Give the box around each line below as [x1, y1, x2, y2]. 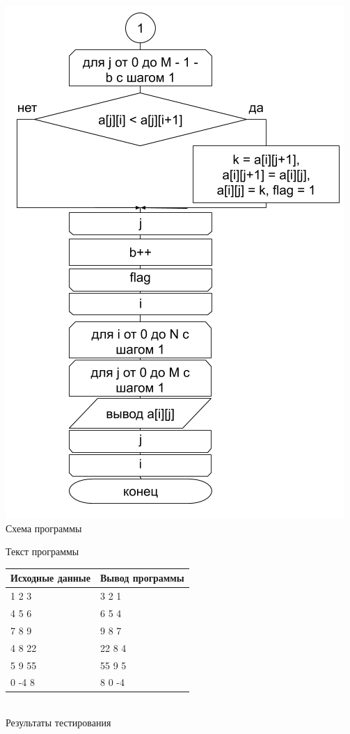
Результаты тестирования [6, 715, 111, 730]
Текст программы [6, 544, 79, 559]
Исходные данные [10, 571, 90, 585]
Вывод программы [100, 571, 184, 585]
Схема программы [6, 520, 82, 535]
